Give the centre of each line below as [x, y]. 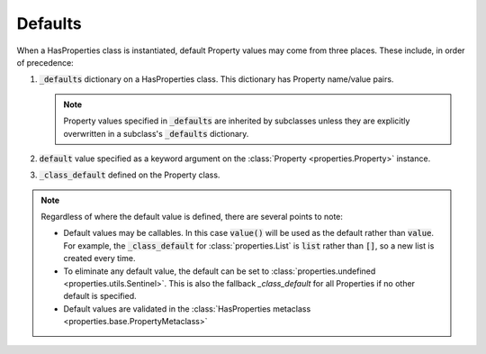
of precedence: [45, 62]
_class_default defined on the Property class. [130, 175]
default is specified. [100, 296]
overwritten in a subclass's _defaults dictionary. [156, 133]
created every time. [99, 259]
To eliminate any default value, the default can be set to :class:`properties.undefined [220, 271]
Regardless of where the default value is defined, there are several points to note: [192, 217]
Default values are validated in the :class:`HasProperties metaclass [187, 309]
